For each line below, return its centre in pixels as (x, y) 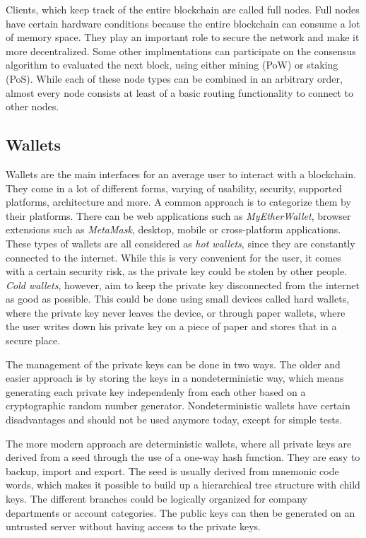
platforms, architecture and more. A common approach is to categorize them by (178, 202)
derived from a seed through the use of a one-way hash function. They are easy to (183, 457)
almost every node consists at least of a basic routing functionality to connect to (180, 92)
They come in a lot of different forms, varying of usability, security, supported (174, 188)
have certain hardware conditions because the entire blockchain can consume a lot (183, 23)
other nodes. (33, 106)
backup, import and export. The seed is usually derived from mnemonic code (172, 470)
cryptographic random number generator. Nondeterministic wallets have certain (178, 405)
